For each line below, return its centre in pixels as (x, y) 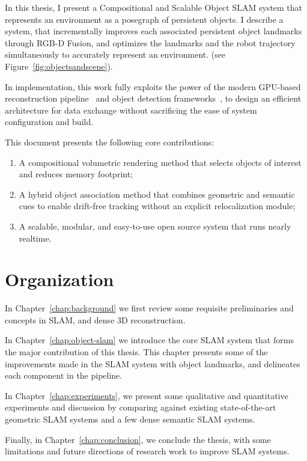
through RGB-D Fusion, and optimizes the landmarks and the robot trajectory (150, 42)
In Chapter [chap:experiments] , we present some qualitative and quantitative (147, 395)
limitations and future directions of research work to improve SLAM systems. (147, 451)
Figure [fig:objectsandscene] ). (59, 66)
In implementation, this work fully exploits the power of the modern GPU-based (153, 86)
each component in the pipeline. (64, 375)
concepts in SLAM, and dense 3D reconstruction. (95, 319)
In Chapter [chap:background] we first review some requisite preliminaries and (149, 308)
